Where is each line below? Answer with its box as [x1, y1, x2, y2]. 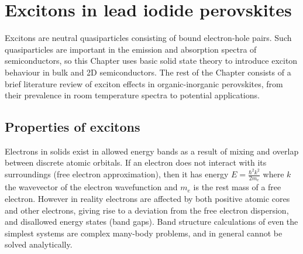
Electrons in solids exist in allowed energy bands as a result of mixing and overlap [5, 145, 299, 157]
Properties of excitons [5, 118, 140, 136]
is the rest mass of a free [193, 181, 281, 193]
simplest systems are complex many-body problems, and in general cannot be [5, 226, 283, 239]
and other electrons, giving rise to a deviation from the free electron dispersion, [5, 204, 289, 216]
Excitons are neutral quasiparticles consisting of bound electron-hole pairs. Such [5, 32, 292, 44]
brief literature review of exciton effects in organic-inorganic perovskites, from [5, 77, 283, 90]
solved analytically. [5, 238, 73, 250]
